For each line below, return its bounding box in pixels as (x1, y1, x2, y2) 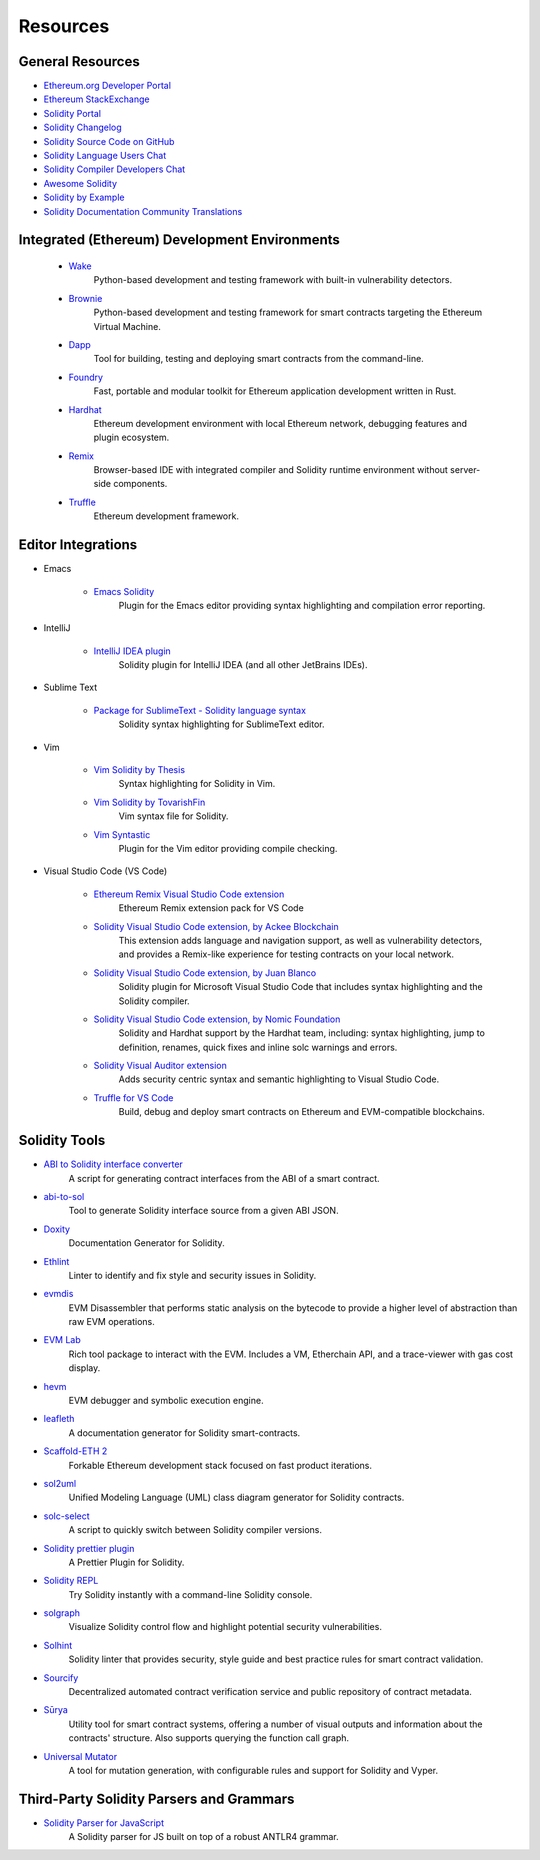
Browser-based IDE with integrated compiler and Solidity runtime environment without (93, 464, 449, 476)
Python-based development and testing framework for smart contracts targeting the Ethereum (93, 306, 483, 319)
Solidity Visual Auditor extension (93, 1060, 227, 1072)
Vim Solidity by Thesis (93, 764, 185, 776)
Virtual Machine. (93, 320, 162, 332)
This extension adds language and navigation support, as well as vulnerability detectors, (118, 934, 483, 946)
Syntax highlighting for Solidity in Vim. (118, 778, 276, 790)
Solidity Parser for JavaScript (43, 1816, 165, 1829)
